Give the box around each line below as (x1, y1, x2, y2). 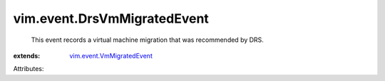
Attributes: (13, 65, 44, 73)
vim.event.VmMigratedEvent (69, 51, 153, 60)
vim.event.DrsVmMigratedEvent (13, 11, 210, 26)
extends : (13, 51, 41, 60)
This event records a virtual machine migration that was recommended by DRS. (31, 36, 264, 44)
